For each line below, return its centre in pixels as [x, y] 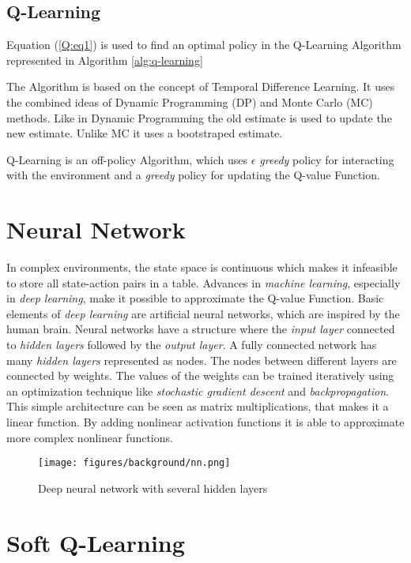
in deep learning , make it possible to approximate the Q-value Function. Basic [195, 298]
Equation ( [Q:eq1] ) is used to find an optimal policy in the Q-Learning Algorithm [204, 45]
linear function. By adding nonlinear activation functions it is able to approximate [205, 422]
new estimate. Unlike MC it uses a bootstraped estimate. [145, 133]
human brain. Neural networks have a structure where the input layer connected [201, 329]
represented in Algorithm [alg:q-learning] [105, 60]
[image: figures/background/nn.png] [134, 463]
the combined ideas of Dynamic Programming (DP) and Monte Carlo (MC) [190, 101]
